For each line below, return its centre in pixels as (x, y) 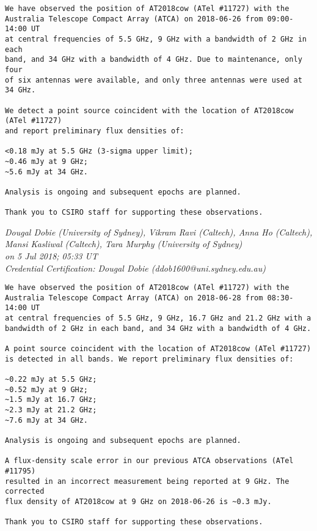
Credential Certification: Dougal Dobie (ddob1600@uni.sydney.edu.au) (135, 268)
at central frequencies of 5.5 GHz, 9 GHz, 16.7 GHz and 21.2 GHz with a (158, 318)
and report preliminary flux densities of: (95, 131)
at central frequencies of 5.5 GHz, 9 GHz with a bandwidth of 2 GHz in (156, 39)
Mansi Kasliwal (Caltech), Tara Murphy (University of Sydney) (124, 244)
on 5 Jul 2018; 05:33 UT (51, 255)
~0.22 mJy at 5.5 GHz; (51, 380)
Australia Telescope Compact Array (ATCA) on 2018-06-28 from (134, 298)
